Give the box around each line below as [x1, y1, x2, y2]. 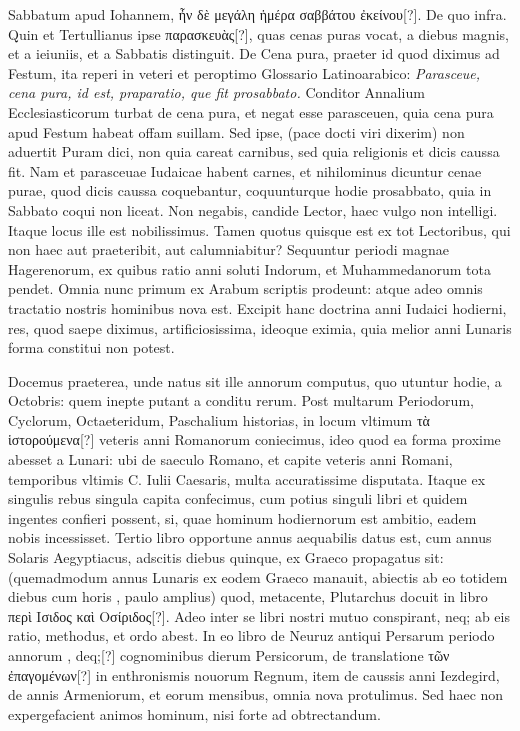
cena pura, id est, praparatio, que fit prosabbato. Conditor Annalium [8, 82, 425, 103]
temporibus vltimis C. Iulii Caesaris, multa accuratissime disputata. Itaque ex [8, 468, 486, 489]
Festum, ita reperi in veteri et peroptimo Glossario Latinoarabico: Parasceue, [8, 62, 481, 83]
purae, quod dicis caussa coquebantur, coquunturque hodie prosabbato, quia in [8, 180, 492, 201]
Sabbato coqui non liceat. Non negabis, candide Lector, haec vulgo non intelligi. [8, 199, 498, 220]
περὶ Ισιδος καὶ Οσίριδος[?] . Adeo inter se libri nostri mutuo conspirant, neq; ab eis [8, 605, 510, 626]
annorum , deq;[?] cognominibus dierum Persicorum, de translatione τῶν [8, 645, 450, 665]
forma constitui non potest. [8, 337, 175, 358]
